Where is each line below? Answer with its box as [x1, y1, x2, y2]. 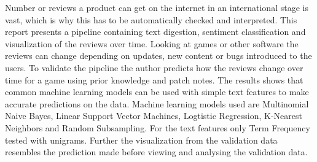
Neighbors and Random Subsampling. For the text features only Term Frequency [5, 121, 310, 134]
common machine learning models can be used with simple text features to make [5, 85, 309, 98]
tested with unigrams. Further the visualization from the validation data [5, 133, 278, 146]
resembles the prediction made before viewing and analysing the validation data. [5, 145, 308, 158]
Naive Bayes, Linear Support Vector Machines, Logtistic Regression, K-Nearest [5, 109, 303, 122]
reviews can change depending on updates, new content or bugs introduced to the [5, 49, 312, 62]
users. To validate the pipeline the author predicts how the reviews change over [5, 61, 303, 74]
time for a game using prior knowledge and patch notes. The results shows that [5, 73, 303, 86]
